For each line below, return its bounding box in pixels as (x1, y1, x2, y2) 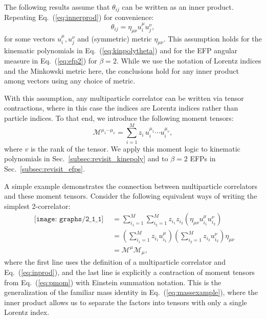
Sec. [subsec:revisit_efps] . (4, 163, 85, 174)
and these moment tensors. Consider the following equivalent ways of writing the (4, 190, 257, 201)
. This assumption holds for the (163, 33, 262, 44)
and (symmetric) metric (77, 33, 152, 44)
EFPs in (190, 153, 216, 164)
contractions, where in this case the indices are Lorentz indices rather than (4, 102, 238, 113)
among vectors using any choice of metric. (4, 75, 136, 86)
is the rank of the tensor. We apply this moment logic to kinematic (30, 143, 240, 154)
